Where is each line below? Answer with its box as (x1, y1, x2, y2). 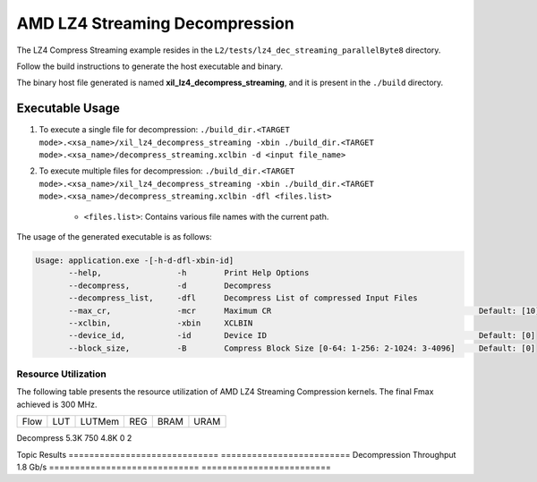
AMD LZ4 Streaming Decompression (16, 13, 294, 33)
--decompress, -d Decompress (68, 280, 272, 291)
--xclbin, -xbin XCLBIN (68, 317, 253, 328)
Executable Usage (16, 101, 120, 116)
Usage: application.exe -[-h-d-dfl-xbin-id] (35, 255, 234, 266)
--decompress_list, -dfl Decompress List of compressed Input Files (68, 293, 418, 303)
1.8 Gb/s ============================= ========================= (16, 461, 331, 472)
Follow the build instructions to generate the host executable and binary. (16, 61, 284, 72)
